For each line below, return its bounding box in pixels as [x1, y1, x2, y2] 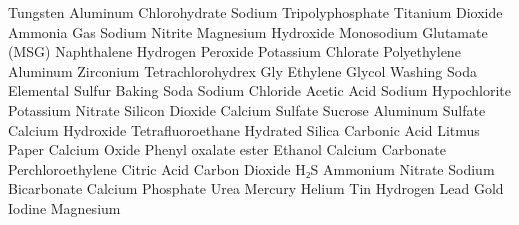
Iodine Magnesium [8, 197, 121, 218]
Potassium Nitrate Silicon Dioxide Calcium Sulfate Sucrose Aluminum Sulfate [8, 99, 486, 120]
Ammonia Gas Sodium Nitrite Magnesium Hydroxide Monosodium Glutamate [8, 21, 488, 42]
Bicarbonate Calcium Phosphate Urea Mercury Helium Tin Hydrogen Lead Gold [8, 178, 504, 199]
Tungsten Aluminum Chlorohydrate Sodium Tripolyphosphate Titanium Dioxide [8, 2, 503, 22]
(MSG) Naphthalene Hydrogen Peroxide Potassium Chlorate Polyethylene [8, 41, 461, 62]
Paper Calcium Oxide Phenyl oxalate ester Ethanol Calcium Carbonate [8, 139, 446, 160]
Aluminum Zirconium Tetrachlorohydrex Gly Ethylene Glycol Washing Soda [8, 60, 477, 81]
